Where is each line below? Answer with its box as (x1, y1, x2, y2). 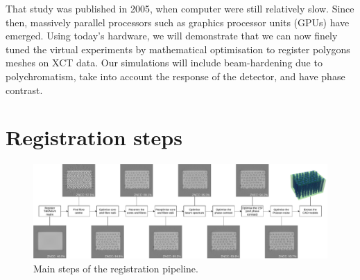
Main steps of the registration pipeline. (33, 261, 198, 275)
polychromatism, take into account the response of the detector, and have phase (6, 68, 345, 83)
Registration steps (6, 123, 182, 151)
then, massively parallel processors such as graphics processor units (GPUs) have (6, 15, 350, 29)
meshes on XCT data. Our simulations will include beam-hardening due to (6, 55, 323, 70)
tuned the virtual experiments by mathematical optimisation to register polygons (6, 41, 350, 56)
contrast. (6, 82, 43, 97)
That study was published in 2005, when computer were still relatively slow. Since (6, 1, 354, 15)
